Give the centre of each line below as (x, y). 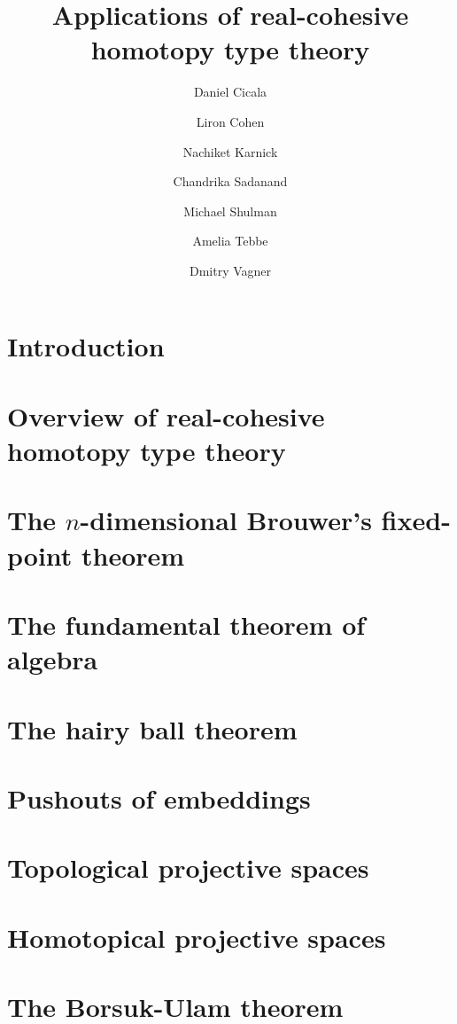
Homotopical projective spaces (197, 937)
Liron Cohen (230, 121)
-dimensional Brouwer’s (226, 520)
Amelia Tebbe (230, 241)
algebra (53, 659)
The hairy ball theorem (152, 728)
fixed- (416, 520)
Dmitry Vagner (230, 270)
